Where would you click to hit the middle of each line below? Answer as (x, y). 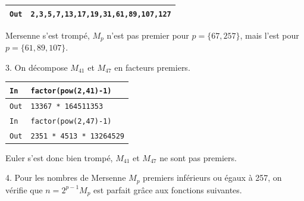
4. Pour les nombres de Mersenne (66, 178)
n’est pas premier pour (148, 35)
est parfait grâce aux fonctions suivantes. (168, 189)
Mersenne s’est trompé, (48, 35)
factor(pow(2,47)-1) (71, 121)
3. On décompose (37, 67)
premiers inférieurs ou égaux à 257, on (212, 178)
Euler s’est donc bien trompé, (59, 157)
